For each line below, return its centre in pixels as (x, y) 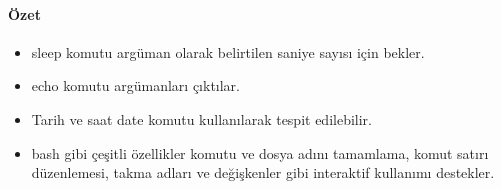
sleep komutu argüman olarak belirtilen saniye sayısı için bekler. (228, 51)
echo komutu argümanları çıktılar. (135, 85)
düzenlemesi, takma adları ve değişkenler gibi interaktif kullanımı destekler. (263, 172)
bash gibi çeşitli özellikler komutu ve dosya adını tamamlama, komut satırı (260, 152)
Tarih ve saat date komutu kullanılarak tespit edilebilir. (201, 118)
